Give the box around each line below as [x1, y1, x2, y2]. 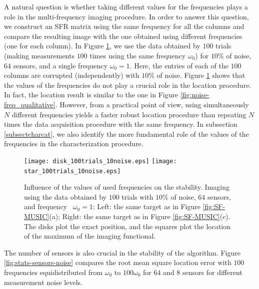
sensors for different [182, 267, 242, 277]
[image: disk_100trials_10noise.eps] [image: [24, 157, 177, 165]
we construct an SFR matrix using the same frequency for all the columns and [4, 21, 244, 31]
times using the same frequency [89, 50, 186, 60]
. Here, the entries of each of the [129, 60, 228, 70]
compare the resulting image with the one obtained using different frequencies [4, 30, 242, 41]
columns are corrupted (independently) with [4, 70, 139, 80]
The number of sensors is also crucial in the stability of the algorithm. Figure [4, 247, 240, 258]
